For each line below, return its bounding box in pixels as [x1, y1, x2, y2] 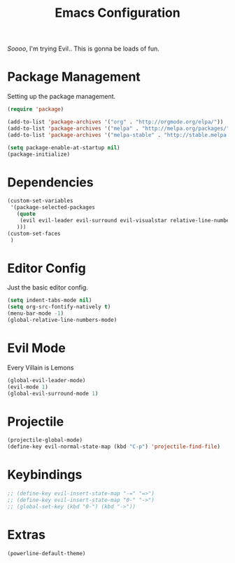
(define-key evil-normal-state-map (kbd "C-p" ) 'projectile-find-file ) [7, 443, 220, 450]
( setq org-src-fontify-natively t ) [7, 304, 111, 311]
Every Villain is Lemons [7, 363, 74, 372]
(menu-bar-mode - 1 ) [7, 310, 64, 317]
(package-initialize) [7, 151, 71, 158]
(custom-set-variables [7, 198, 73, 205]
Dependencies [7, 174, 94, 190]
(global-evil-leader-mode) [7, 377, 86, 384]
